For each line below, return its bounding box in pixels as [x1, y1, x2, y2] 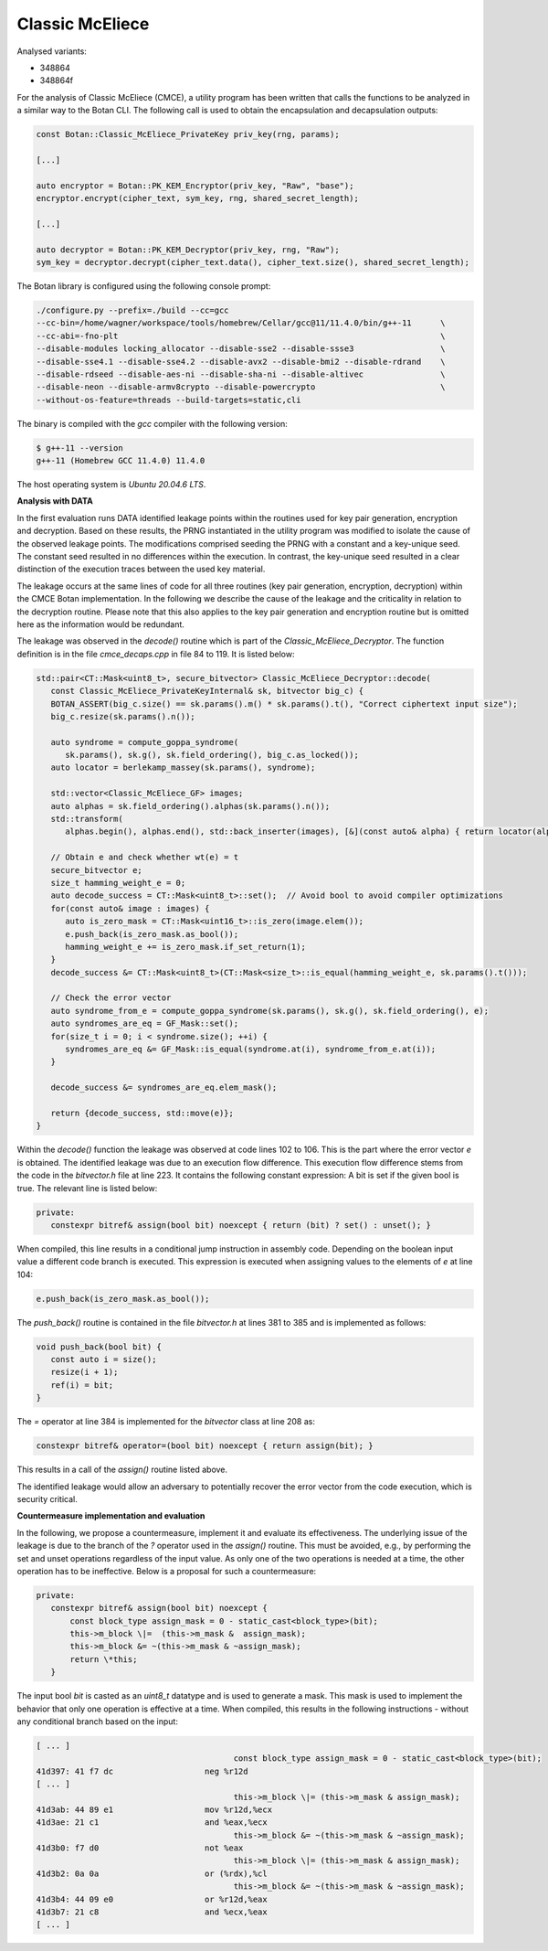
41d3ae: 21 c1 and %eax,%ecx [36, 1818, 269, 1828]
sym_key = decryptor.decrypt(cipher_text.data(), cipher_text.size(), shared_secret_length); [36, 257, 470, 267]
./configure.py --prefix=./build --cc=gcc [36, 304, 229, 315]
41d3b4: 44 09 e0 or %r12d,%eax [36, 1893, 269, 1904]
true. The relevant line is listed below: [16, 1182, 158, 1193]
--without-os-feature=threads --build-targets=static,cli [36, 394, 301, 405]
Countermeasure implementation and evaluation [16, 1510, 205, 1521]
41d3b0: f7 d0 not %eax [36, 1843, 244, 1853]
